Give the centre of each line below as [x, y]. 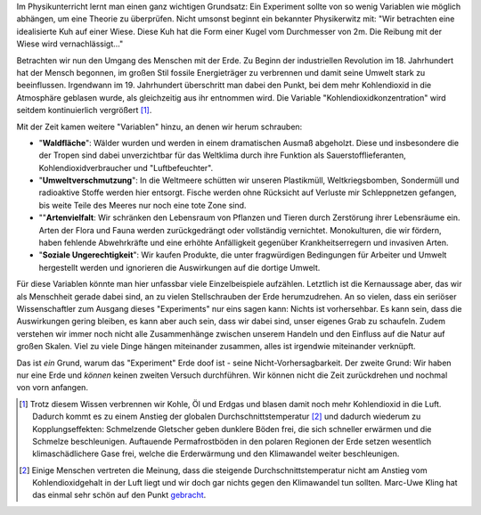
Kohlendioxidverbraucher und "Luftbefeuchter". [126, 168]
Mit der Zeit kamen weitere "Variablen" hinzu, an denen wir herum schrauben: [159, 127]
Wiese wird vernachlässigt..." [70, 44]
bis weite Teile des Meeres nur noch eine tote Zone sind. [143, 205]
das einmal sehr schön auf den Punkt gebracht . [119, 495]
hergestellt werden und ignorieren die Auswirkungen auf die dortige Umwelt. [179, 267]
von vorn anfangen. [53, 388]
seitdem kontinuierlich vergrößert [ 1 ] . [84, 110]
